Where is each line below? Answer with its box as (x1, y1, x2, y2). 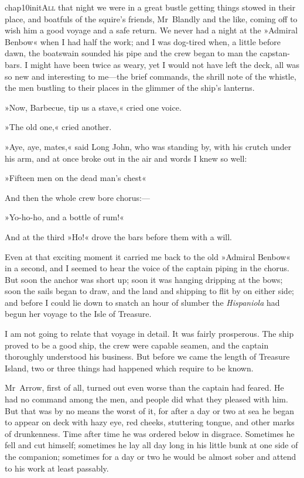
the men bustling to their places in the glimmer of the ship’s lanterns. (5, 81, 255, 94)
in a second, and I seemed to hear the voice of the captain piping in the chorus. (5, 262, 290, 274)
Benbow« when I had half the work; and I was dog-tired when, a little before (5, 35, 281, 47)
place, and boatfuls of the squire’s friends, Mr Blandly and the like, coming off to (5, 12, 298, 25)
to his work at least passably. (5, 462, 109, 474)
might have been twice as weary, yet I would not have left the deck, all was (30, 58, 300, 70)
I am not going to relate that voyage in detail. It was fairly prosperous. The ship (5, 327, 294, 340)
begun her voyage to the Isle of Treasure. (5, 308, 152, 320)
